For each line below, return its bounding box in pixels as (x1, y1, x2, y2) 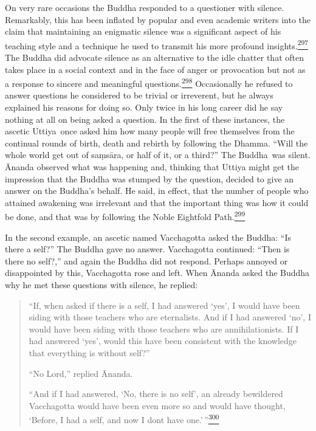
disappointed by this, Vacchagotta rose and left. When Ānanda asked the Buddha (5, 266, 310, 279)
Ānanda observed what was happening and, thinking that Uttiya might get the (5, 160, 300, 173)
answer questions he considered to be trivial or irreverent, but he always (5, 89, 273, 102)
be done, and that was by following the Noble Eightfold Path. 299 (5, 209, 246, 223)
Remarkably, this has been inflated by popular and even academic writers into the (5, 13, 311, 26)
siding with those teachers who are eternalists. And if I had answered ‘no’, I (29, 311, 311, 323)
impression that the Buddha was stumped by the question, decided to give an (5, 172, 294, 185)
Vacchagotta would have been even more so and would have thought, (29, 399, 286, 412)
